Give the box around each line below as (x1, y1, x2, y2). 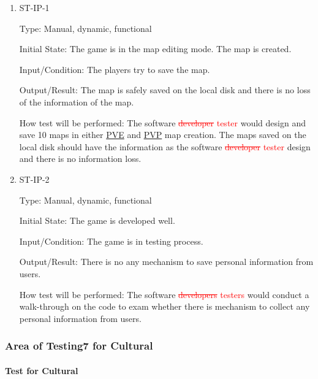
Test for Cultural (5, 364, 78, 377)
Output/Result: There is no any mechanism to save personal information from (19, 255, 314, 268)
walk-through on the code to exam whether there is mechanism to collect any (19, 300, 310, 313)
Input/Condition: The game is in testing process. (19, 234, 203, 247)
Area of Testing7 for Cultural (5, 338, 153, 353)
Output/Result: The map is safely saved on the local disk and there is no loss (19, 83, 311, 96)
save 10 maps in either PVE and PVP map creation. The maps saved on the (19, 128, 306, 141)
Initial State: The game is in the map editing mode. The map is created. (19, 42, 292, 55)
